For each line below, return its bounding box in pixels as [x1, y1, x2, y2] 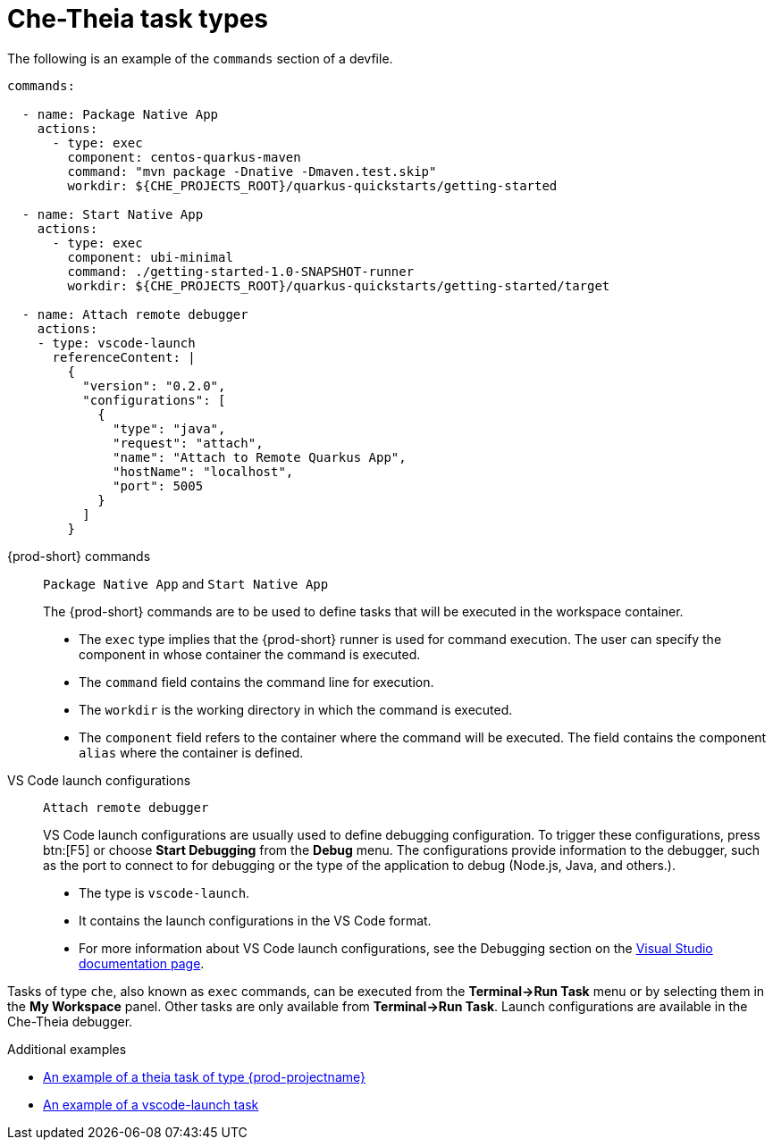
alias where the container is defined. [79, 744, 304, 760]
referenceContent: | [52, 349, 196, 364]
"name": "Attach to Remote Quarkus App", [113, 449, 407, 465]
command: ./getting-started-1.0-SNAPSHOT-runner [67, 264, 415, 279]
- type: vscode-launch [37, 335, 196, 350]
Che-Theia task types [7, 4, 268, 34]
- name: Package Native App [21, 106, 219, 121]
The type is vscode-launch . [79, 884, 250, 900]
